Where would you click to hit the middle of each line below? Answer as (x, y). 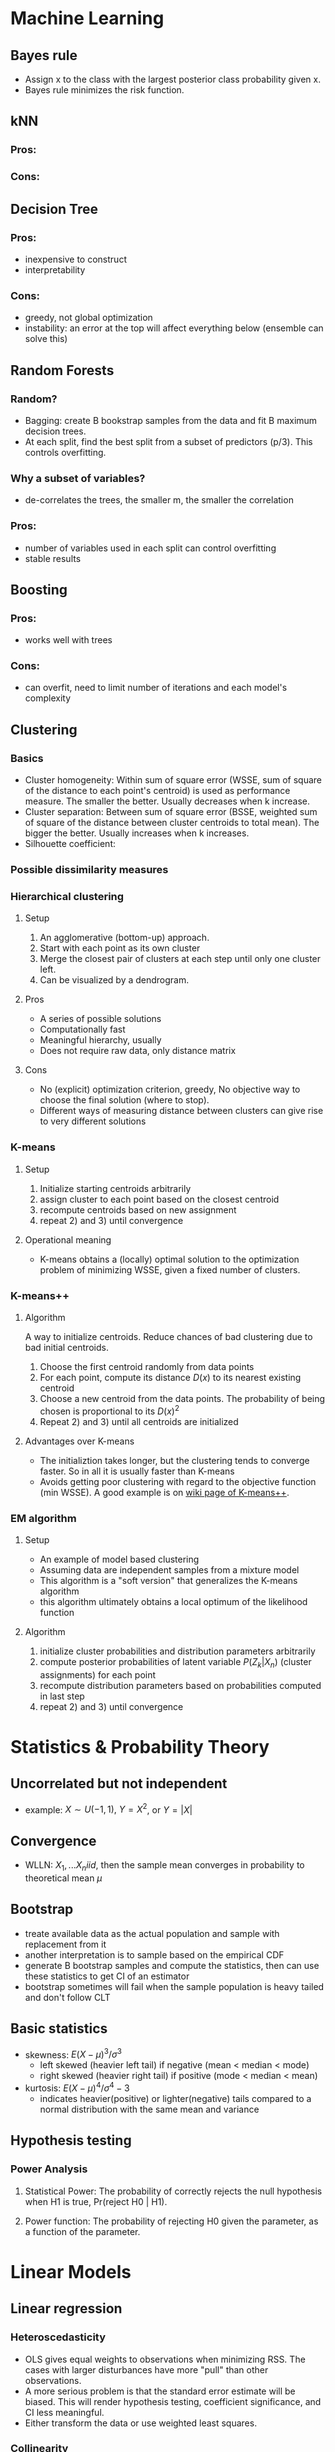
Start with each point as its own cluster (120, 948)
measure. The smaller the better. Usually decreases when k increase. (167, 801)
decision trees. (55, 431)
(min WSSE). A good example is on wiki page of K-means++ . (164, 1492)
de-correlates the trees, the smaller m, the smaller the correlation (159, 500)
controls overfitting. (65, 452)
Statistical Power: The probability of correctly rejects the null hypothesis (173, 2191)
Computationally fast (82, 1029)
